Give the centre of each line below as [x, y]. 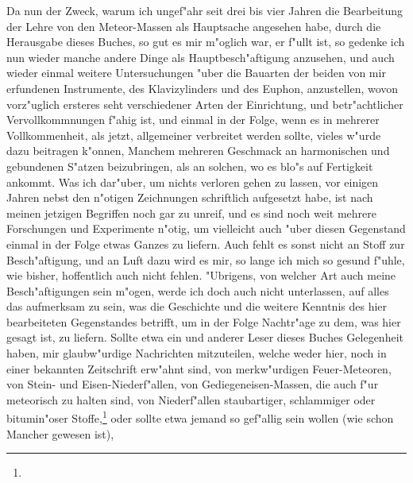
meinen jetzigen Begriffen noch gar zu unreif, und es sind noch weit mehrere [192, 213]
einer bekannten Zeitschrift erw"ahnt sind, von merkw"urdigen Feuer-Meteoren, [199, 368]
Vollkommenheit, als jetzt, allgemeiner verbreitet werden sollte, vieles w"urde [194, 135]
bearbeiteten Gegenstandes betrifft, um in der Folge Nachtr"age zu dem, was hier [204, 321]
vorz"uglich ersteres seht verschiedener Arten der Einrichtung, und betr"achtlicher [205, 104]
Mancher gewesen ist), [60, 433]
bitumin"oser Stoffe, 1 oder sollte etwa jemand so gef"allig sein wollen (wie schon [200, 417]
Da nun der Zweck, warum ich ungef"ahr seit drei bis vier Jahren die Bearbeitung [205, 10]
